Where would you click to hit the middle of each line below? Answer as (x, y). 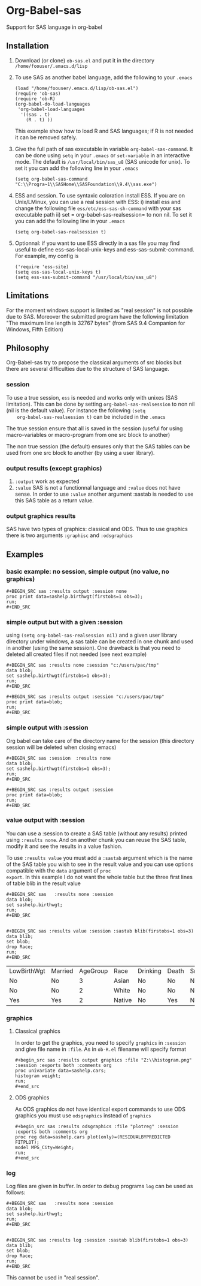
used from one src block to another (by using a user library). (80, 452)
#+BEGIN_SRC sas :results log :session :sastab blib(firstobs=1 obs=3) (97, 1240)
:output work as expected (47, 481)
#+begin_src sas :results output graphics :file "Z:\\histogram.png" (103, 1060)
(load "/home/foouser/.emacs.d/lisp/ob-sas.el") (77, 88)
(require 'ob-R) (35, 99)
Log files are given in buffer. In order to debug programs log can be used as (100, 1186)
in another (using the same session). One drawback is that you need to (93, 648)
